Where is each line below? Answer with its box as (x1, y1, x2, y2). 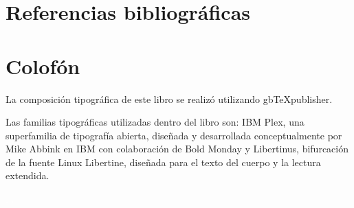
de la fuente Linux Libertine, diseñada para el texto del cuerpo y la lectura (5, 154, 321, 169)
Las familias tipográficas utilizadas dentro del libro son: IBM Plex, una (5, 115, 305, 129)
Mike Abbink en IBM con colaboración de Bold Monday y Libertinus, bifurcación (5, 141, 349, 156)
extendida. (5, 168, 49, 183)
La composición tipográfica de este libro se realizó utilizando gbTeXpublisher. (5, 91, 333, 106)
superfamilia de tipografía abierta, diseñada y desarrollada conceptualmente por (5, 128, 342, 142)
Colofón (5, 51, 80, 80)
